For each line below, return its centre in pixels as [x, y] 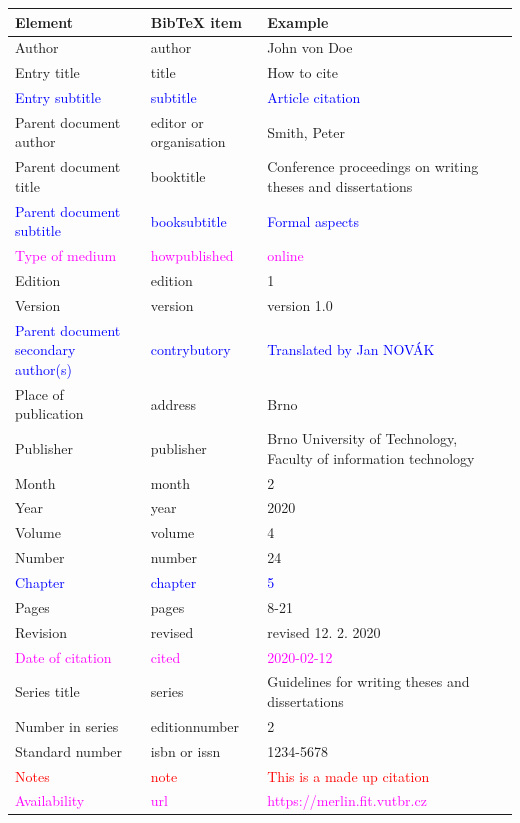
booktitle [178, 176]
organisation [188, 141]
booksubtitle [188, 220]
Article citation [314, 97]
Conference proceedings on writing [373, 166]
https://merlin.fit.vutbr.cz [347, 800]
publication [49, 413]
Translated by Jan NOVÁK [351, 349]
